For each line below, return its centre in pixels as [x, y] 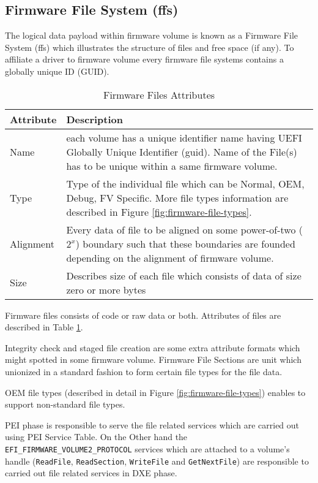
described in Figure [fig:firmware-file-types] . [159, 211]
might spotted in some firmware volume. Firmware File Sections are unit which [153, 359]
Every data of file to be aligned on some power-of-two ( [185, 229]
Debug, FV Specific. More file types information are [177, 197]
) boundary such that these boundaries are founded [185, 243]
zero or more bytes [106, 289]
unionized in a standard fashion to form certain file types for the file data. [144, 371]
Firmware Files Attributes [159, 94]
